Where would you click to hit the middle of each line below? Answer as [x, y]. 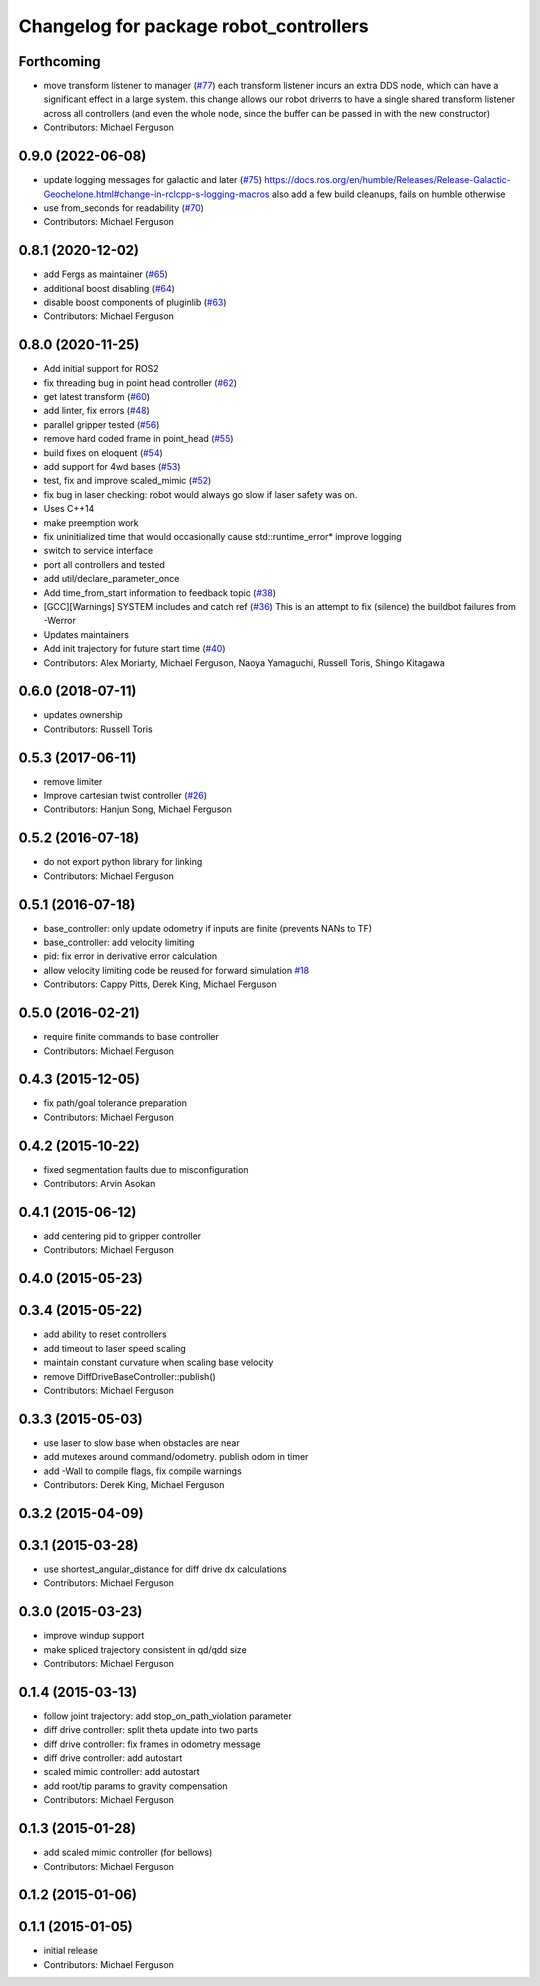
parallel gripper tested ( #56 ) [101, 424]
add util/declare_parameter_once [111, 579]
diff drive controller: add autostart [113, 1758]
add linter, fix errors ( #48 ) [96, 411]
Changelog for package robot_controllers [193, 26]
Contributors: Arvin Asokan [99, 1184]
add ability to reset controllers [105, 1334]
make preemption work [91, 522]
